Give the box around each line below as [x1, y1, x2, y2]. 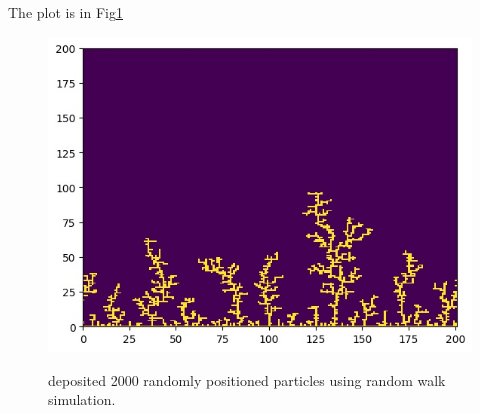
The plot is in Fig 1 [8, 2, 123, 22]
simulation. [48, 389, 116, 410]
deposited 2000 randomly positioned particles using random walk [48, 369, 446, 390]
